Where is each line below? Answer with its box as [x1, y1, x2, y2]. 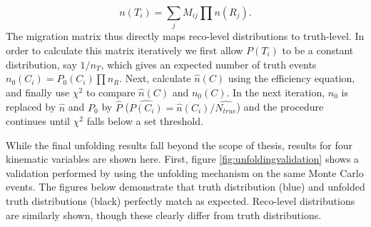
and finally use [6, 84, 70, 99]
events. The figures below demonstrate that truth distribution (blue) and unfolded [6, 179, 365, 194]
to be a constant [282, 42, 354, 57]
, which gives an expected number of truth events [101, 56, 317, 71]
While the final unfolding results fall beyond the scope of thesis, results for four [6, 137, 353, 152]
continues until [6, 113, 70, 128]
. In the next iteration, [226, 84, 325, 99]
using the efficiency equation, [228, 71, 355, 86]
